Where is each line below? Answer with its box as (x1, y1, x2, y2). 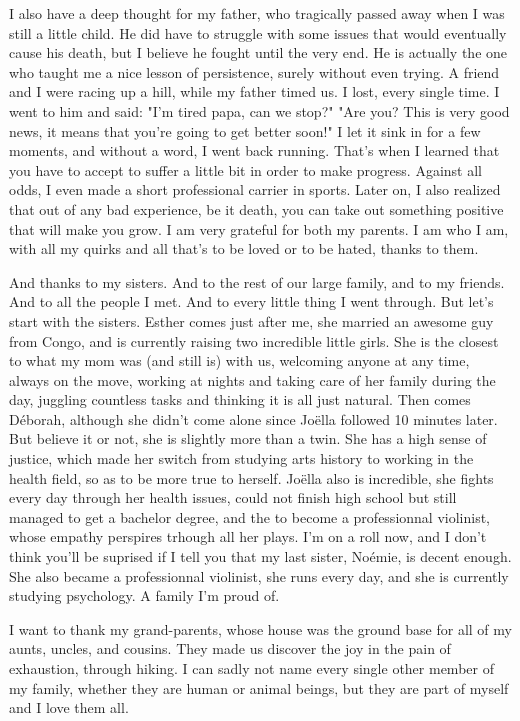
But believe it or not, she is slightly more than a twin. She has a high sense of (9, 428, 487, 449)
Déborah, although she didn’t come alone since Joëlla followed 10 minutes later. (9, 408, 498, 429)
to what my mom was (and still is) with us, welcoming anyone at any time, (9, 350, 470, 371)
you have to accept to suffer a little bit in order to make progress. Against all (9, 159, 482, 180)
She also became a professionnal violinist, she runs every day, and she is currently (9, 565, 509, 586)
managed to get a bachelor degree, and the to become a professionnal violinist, (9, 506, 490, 527)
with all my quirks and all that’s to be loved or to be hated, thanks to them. (9, 238, 479, 259)
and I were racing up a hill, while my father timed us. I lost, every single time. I (9, 81, 500, 102)
